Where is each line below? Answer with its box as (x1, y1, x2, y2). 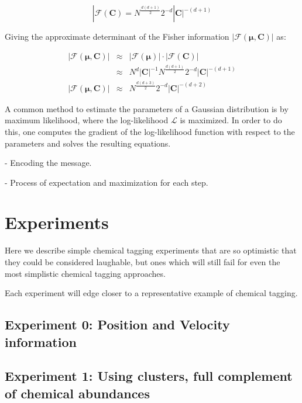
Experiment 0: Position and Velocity (5, 315, 230, 333)
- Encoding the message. (5, 157, 92, 169)
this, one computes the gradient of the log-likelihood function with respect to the (5, 125, 295, 137)
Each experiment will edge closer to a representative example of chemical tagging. (5, 287, 298, 299)
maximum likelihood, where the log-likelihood (5, 114, 169, 126)
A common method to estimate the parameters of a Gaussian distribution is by (5, 102, 289, 114)
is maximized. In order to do (180, 114, 282, 126)
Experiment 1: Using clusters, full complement (5, 367, 293, 385)
